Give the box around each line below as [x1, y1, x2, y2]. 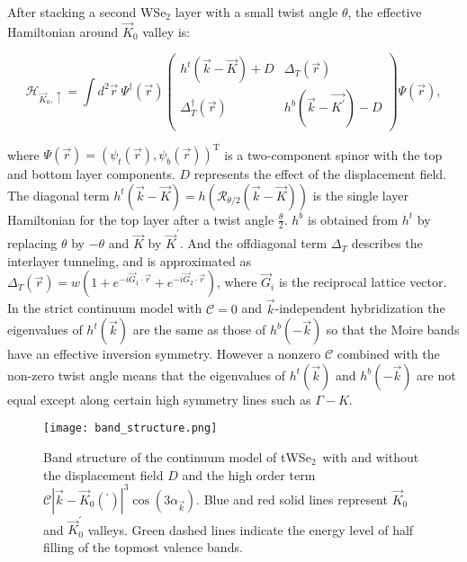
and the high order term [182, 465, 316, 484]
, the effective [347, 3, 422, 21]
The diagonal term [7, 185, 110, 204]
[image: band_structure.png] [43, 422, 218, 435]
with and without [322, 448, 419, 467]
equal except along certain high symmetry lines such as [7, 389, 311, 408]
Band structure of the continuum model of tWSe [43, 448, 311, 467]
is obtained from [308, 210, 399, 228]
